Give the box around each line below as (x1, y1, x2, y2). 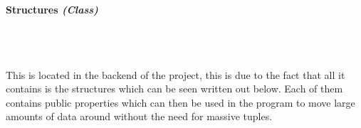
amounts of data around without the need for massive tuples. (6, 109, 273, 124)
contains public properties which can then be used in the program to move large (6, 95, 355, 110)
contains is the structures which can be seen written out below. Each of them (6, 81, 343, 96)
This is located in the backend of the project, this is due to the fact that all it (6, 67, 345, 82)
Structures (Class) (6, 2, 98, 17)
